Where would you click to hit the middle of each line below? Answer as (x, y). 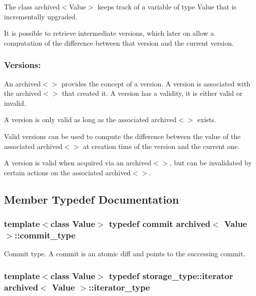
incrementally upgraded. (41, 16)
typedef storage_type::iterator (171, 275)
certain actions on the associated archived (67, 172)
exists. (207, 119)
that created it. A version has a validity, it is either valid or (152, 93)
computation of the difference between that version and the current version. (119, 42)
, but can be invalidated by (211, 163)
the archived (23, 93)
